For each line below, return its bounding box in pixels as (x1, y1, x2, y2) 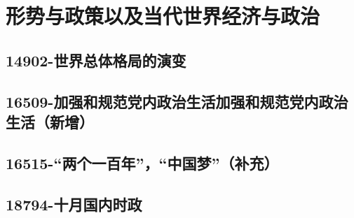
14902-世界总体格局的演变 (6, 49, 186, 71)
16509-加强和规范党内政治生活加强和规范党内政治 (6, 90, 348, 112)
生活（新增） (6, 110, 94, 132)
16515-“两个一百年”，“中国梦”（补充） (6, 152, 279, 173)
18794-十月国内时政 (6, 193, 142, 215)
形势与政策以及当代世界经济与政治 (6, 1, 320, 30)
